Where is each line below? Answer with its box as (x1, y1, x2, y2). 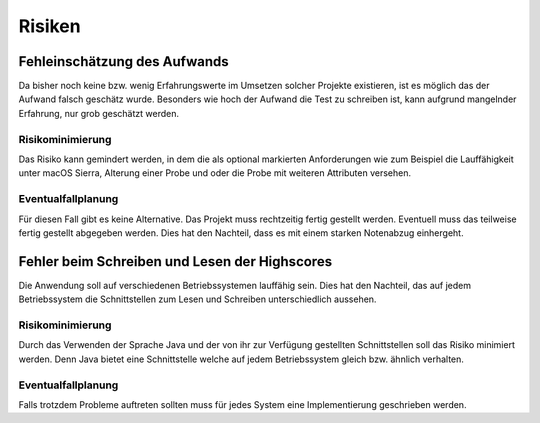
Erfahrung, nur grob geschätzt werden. (18, 107, 180, 119)
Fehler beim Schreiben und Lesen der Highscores (18, 253, 333, 270)
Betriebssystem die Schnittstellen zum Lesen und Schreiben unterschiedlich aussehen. (18, 293, 377, 305)
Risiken (18, 15, 81, 37)
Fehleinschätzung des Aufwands (18, 53, 229, 70)
